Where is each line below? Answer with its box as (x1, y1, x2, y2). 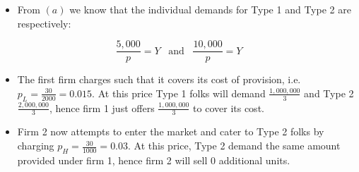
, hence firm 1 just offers (49, 100, 155, 115)
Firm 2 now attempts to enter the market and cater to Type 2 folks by (17, 124, 324, 139)
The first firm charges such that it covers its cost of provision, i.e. (17, 72, 301, 87)
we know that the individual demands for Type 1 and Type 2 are (69, 2, 351, 16)
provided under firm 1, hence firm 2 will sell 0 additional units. (17, 152, 290, 167)
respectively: (17, 16, 71, 30)
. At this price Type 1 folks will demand (92, 85, 266, 100)
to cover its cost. (193, 100, 264, 115)
